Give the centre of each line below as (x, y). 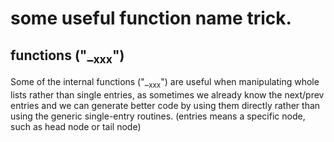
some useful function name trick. (151, 18)
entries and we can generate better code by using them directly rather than (165, 105)
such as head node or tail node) (76, 126)
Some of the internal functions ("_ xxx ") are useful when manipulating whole (165, 83)
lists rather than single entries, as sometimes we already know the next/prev (167, 94)
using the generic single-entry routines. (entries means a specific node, (158, 116)
